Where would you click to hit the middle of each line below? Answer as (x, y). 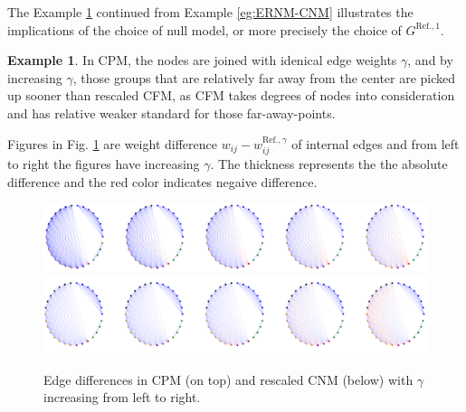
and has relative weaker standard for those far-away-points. (171, 112)
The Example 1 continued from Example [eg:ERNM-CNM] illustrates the (210, 12)
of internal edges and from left (376, 143)
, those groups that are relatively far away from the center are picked (264, 77)
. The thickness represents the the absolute (329, 163)
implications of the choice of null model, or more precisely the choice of (204, 29)
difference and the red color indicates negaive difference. (162, 181)
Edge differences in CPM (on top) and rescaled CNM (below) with (228, 379)
